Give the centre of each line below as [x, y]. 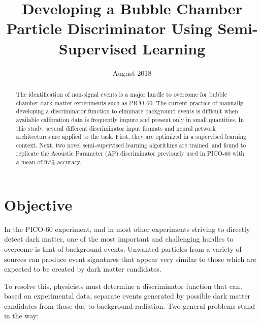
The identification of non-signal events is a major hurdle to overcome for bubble [121, 94]
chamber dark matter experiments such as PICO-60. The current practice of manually [130, 102]
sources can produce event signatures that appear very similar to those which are [130, 259]
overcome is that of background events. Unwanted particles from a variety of [123, 248]
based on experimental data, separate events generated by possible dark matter [127, 296]
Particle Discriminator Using [109, 28]
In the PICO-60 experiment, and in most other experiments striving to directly [127, 229]
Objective [38, 204]
